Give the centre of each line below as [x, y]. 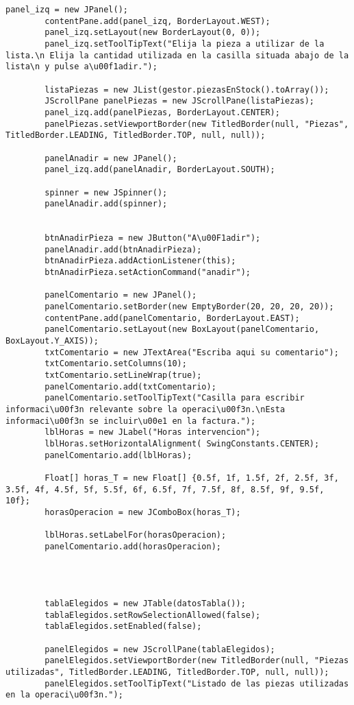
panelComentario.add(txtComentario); [130, 386]
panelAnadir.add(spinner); [106, 204]
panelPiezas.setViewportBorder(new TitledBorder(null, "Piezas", [197, 124]
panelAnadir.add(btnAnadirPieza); [123, 249]
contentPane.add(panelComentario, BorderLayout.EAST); [172, 318]
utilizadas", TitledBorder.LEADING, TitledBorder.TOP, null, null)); [167, 672]
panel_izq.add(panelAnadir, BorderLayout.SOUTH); [160, 170]
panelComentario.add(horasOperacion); [133, 546]
